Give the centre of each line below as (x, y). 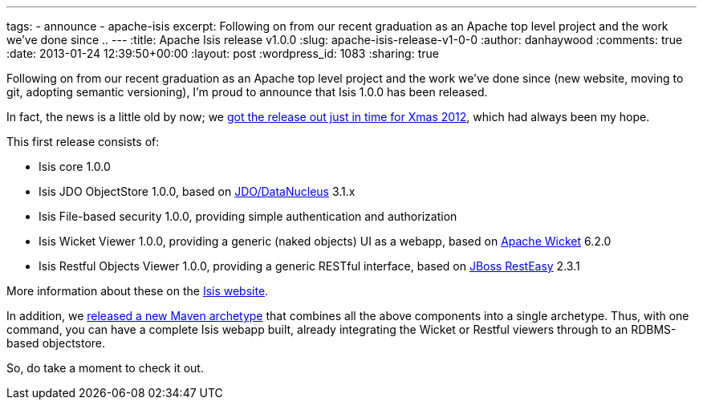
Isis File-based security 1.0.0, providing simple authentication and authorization (248, 216)
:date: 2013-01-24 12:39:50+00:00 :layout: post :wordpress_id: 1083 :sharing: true (223, 53)
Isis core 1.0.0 (75, 166)
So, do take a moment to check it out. (105, 368)
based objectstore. (56, 343)
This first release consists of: (83, 142)
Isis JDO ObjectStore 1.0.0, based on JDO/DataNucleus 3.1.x (197, 191)
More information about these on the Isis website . (138, 291)
